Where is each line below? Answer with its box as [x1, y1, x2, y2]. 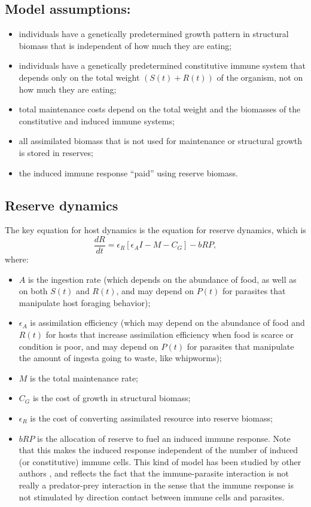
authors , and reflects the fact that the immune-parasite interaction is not [19, 467, 289, 479]
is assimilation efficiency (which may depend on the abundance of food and [30, 316, 305, 329]
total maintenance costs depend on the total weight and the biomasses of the [19, 103, 301, 115]
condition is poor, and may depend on [19, 340, 158, 352]
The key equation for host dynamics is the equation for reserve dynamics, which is [5, 224, 306, 236]
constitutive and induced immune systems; [19, 114, 175, 127]
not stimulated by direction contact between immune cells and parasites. [19, 490, 285, 503]
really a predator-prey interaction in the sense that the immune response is [19, 478, 294, 491]
